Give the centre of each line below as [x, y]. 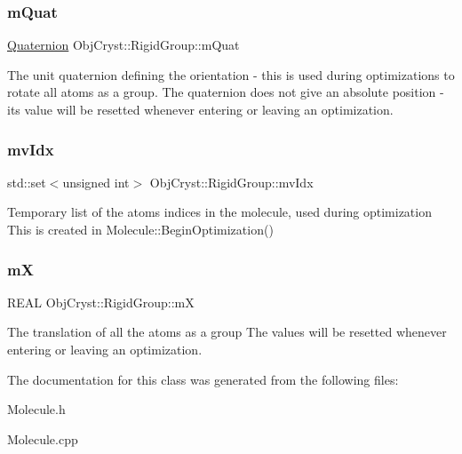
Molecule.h [36, 409]
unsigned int [96, 182]
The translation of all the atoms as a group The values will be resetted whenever [227, 332]
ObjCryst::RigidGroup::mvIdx [231, 182]
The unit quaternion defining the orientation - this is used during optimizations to [231, 74]
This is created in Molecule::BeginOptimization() [140, 229]
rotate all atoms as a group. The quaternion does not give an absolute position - [226, 92]
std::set [27, 182]
